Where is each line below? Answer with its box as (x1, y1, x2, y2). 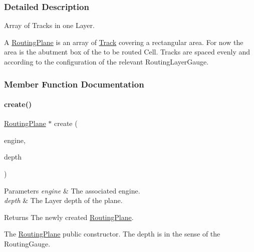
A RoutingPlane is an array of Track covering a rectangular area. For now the (4, 36, 243, 47)
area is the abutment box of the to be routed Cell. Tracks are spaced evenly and (4, 46, 250, 57)
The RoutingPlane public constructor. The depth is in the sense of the (4, 228, 220, 239)
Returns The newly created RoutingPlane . (4, 211, 134, 222)
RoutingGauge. (4, 238, 51, 248)
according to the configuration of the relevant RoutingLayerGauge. (4, 56, 209, 66)
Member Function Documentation (4, 77, 144, 90)
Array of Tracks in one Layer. (4, 20, 95, 30)
